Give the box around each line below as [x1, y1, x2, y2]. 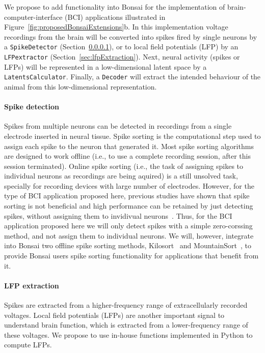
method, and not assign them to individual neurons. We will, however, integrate [4, 230, 254, 241]
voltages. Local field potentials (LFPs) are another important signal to [4, 309, 225, 320]
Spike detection [4, 101, 59, 112]
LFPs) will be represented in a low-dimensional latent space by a [4, 61, 207, 72]
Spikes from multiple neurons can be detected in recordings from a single [4, 121, 232, 131]
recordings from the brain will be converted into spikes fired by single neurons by [4, 31, 257, 42]
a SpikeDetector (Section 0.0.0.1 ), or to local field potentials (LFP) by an [4, 41, 238, 52]
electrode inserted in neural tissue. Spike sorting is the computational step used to [4, 130, 261, 141]
